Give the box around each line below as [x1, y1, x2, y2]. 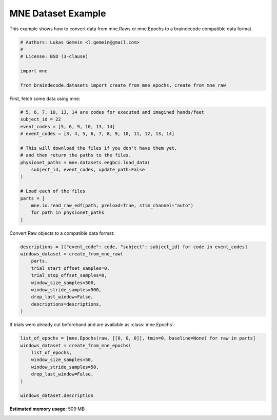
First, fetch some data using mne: [9, 95, 81, 102]
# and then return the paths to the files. [20, 152, 132, 158]
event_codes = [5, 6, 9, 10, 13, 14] [20, 124, 115, 129]
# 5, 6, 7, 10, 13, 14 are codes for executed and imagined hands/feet [20, 109, 205, 115]
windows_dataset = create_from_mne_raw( [20, 251, 123, 257]
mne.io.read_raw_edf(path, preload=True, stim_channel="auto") [31, 203, 194, 208]
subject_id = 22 [20, 116, 62, 123]
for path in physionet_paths [31, 210, 105, 215]
